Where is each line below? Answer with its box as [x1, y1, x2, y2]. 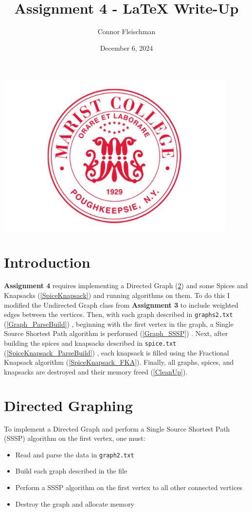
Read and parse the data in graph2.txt [15, 449, 134, 459]
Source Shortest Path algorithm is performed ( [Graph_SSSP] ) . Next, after [4, 328, 228, 338]
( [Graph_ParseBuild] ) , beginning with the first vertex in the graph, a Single [4, 318, 234, 329]
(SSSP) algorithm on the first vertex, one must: [4, 433, 145, 443]
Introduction [4, 252, 90, 272]
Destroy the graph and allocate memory [15, 498, 135, 509]
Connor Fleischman [97, 26, 156, 37]
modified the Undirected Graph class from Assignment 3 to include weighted [4, 299, 238, 310]
